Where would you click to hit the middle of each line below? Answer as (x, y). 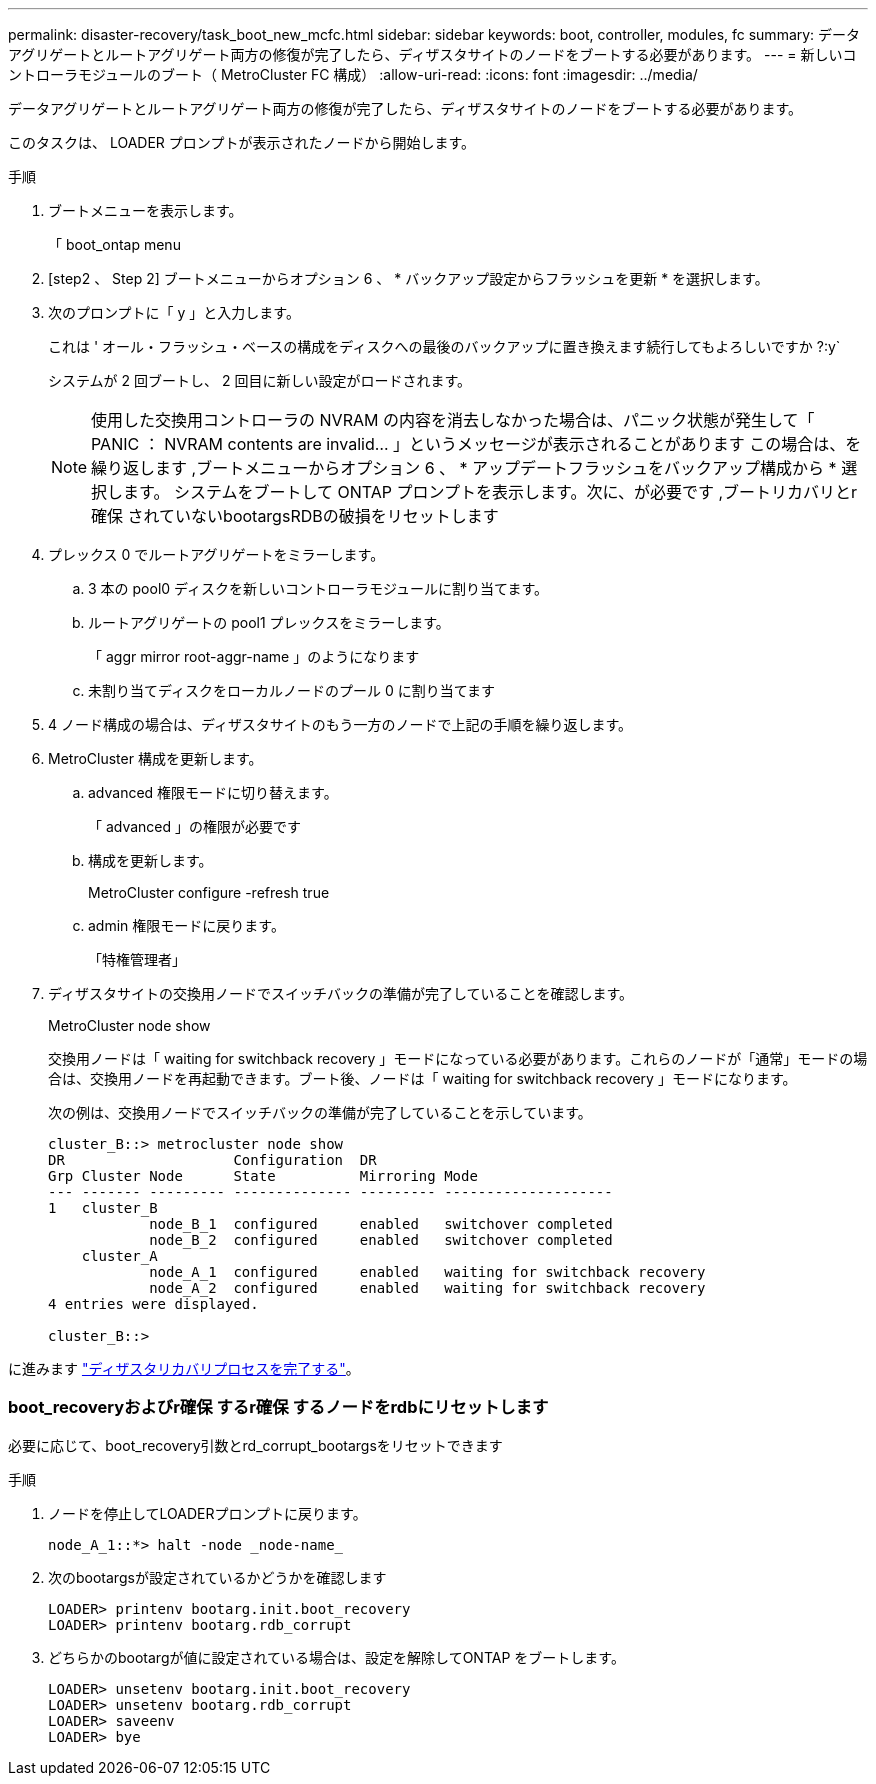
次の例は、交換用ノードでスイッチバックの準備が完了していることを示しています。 (320, 1112)
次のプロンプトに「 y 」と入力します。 (174, 312)
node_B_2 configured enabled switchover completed (381, 1240)
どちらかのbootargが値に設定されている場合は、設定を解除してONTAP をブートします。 (336, 1657)
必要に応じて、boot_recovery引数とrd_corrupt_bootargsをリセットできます (255, 1445)
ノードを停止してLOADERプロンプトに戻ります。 (207, 1513)
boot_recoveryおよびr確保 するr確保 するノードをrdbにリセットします (278, 1407)
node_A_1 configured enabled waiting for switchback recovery (427, 1272)
